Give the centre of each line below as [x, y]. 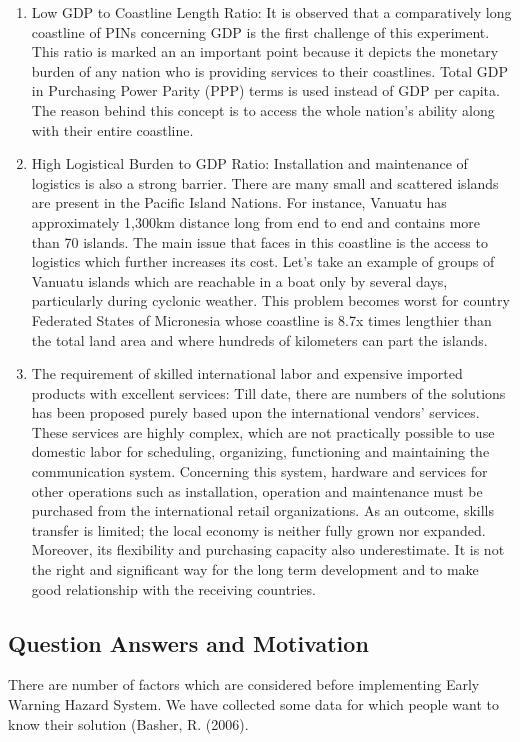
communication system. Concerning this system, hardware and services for [259, 471]
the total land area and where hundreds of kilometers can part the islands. [259, 339]
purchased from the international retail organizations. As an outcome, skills [263, 510]
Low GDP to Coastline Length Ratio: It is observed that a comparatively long [271, 12]
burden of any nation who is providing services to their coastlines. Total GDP [270, 70]
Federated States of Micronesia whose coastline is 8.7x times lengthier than [261, 319]
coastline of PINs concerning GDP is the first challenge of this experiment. [260, 31]
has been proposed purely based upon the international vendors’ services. [255, 412]
